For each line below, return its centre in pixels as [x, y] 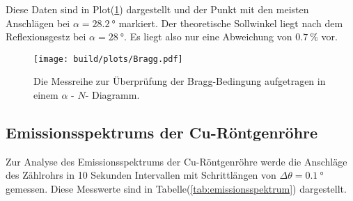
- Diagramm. [112, 95]
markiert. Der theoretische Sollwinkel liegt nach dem [231, 23]
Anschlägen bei [38, 23]
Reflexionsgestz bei [46, 37]
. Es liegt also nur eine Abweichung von [208, 37]
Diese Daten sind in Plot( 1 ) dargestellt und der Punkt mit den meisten [157, 9]
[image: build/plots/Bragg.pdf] [108, 59]
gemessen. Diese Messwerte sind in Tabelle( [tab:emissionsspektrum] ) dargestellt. [176, 189]
